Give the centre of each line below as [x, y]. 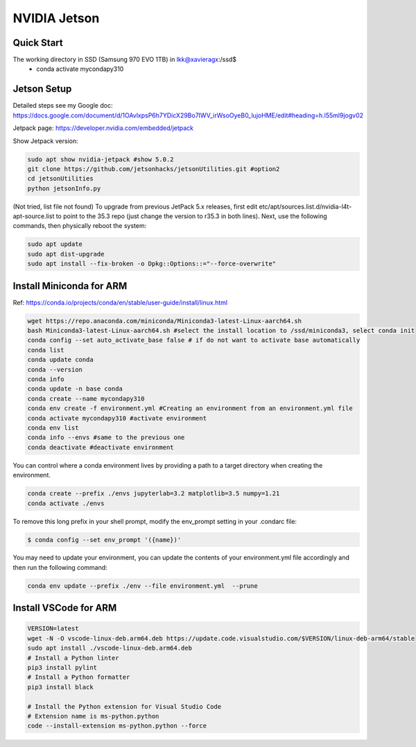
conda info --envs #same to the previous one [106, 437]
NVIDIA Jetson [56, 18]
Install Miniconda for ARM [70, 286]
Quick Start [38, 43]
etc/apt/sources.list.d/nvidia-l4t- [305, 206]
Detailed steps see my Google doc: [63, 106]
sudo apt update [55, 244]
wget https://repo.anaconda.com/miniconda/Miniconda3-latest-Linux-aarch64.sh [164, 321]
